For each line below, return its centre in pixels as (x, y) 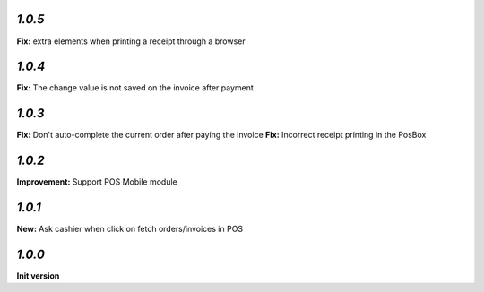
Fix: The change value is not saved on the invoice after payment (135, 88)
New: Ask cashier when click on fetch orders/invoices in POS (130, 229)
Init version (38, 276)
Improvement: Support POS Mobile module (97, 182)
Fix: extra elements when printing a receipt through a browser (131, 41)
